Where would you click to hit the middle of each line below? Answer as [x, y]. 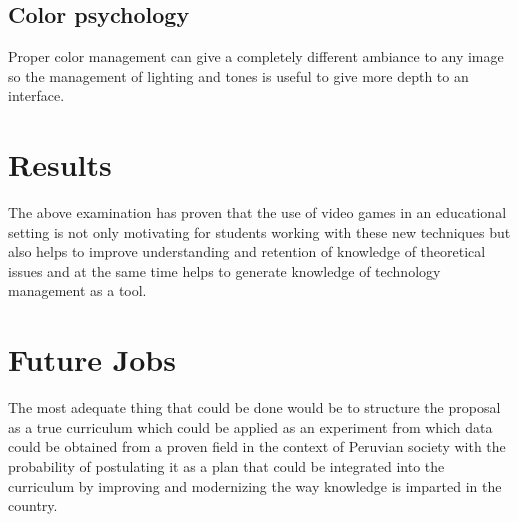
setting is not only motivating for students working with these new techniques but [259, 231]
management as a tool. [77, 290]
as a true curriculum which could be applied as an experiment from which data [250, 426]
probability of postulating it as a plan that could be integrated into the [226, 465]
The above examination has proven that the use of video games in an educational [257, 212]
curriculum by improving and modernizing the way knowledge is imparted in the [255, 485]
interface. [36, 95]
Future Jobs [92, 359]
